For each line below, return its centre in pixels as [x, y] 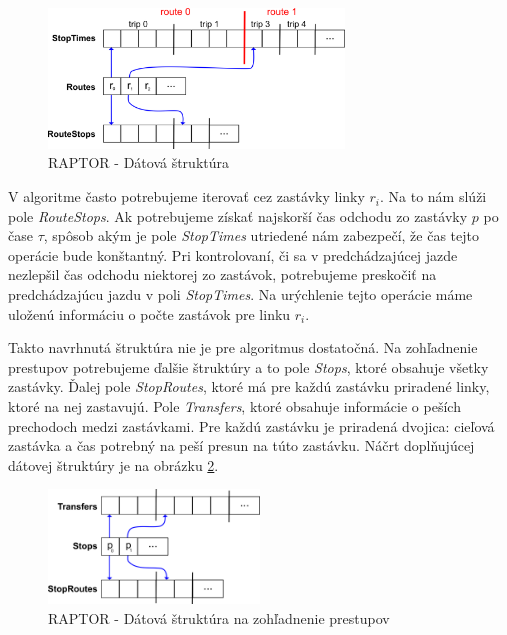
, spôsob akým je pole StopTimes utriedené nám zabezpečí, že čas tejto [261, 235]
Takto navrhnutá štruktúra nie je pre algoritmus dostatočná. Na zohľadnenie [243, 347]
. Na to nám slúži [433, 196]
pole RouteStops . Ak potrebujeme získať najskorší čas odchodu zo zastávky [238, 215]
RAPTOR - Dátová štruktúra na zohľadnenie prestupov [219, 618]
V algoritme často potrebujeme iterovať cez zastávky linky [186, 196]
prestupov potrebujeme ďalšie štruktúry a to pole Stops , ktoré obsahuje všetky [248, 366]
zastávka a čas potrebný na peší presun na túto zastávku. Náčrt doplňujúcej [241, 445]
